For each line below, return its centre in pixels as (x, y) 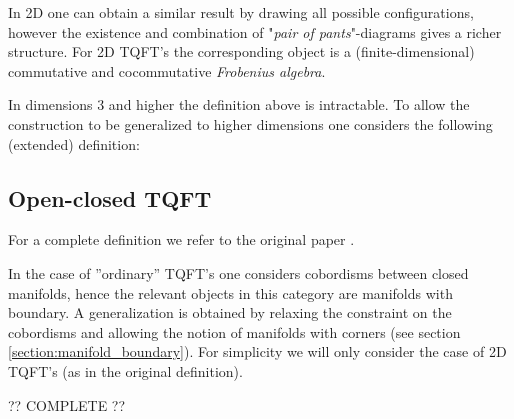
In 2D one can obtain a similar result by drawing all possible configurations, (241, 12)
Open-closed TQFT (110, 197)
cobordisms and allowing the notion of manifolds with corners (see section (234, 331)
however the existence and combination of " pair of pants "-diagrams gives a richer (255, 31)
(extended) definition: (74, 143)
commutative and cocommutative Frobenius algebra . (167, 70)
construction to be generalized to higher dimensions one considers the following (250, 123)
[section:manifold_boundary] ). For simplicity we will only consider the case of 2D (257, 351)
